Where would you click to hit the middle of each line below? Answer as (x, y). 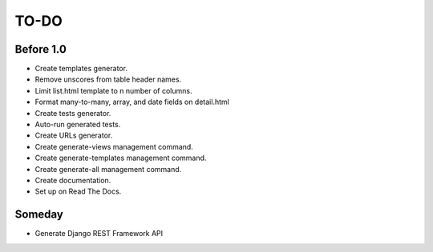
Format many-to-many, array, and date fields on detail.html (132, 102)
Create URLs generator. (74, 135)
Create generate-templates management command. (121, 158)
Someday (39, 215)
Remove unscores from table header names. (108, 79)
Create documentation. (73, 180)
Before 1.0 (41, 49)
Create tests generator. (73, 113)
